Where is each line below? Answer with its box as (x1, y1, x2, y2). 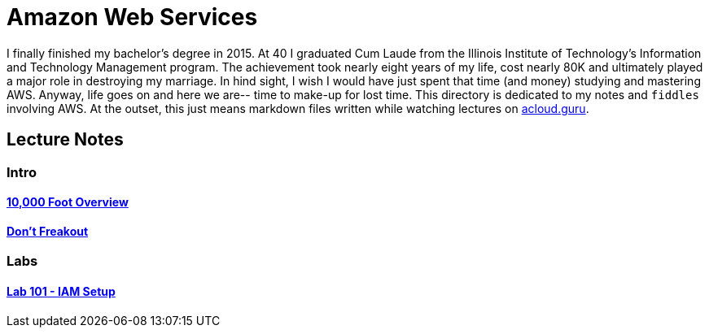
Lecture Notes (7, 129, 124, 150)
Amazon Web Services (7, 3, 258, 31)
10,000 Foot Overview (7, 195, 129, 210)
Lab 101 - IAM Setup (7, 284, 116, 299)
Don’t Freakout (7, 223, 89, 238)
